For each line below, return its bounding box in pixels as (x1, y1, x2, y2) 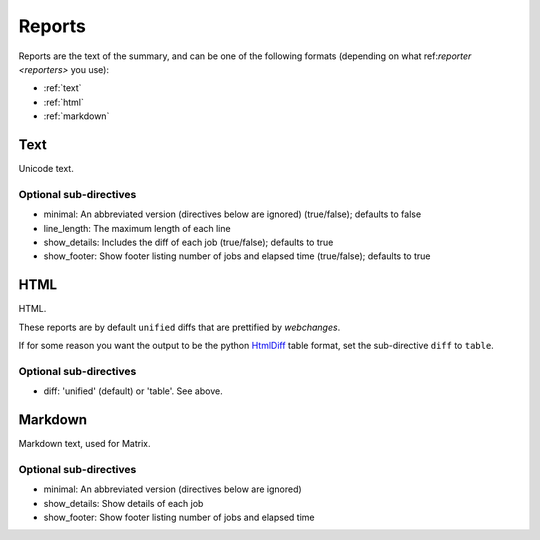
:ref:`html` (43, 96, 84, 108)
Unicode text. (18, 163, 74, 175)
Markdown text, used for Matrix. (18, 438, 151, 450)
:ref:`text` (43, 82, 82, 94)
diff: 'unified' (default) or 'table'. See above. (43, 385, 224, 397)
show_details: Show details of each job (43, 497, 204, 509)
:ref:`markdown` (43, 110, 110, 122)
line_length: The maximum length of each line (43, 222, 231, 234)
